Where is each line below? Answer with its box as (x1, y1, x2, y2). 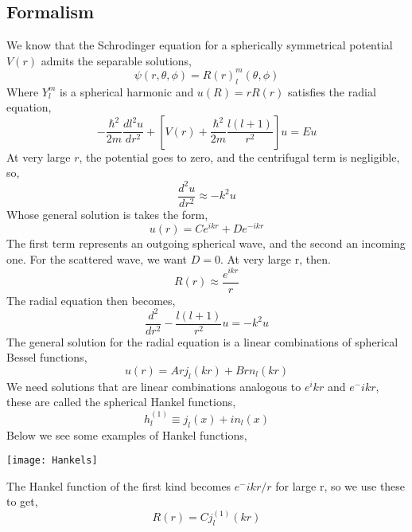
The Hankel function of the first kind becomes (6, 477, 231, 494)
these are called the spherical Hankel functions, (6, 393, 236, 410)
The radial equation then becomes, (6, 291, 176, 308)
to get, (6, 493, 38, 510)
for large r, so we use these (275, 477, 406, 494)
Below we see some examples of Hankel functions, (6, 426, 247, 443)
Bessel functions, (6, 349, 87, 366)
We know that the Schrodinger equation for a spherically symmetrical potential (6, 37, 393, 53)
